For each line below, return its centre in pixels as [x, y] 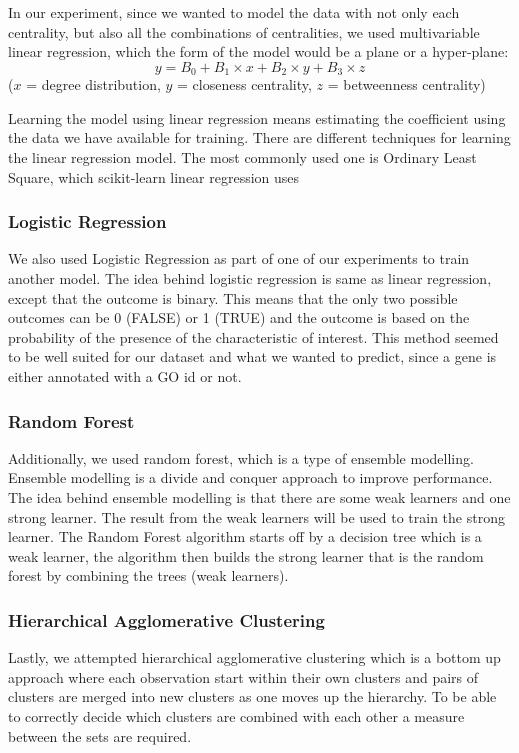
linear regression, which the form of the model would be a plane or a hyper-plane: [258, 51]
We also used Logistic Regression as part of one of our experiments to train [239, 258]
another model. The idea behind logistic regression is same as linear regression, [250, 278]
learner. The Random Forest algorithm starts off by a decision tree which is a [245, 536]
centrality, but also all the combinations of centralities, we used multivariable [244, 31]
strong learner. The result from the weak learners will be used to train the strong [256, 516]
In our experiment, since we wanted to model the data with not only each [234, 12]
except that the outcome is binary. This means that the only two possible [233, 297]
